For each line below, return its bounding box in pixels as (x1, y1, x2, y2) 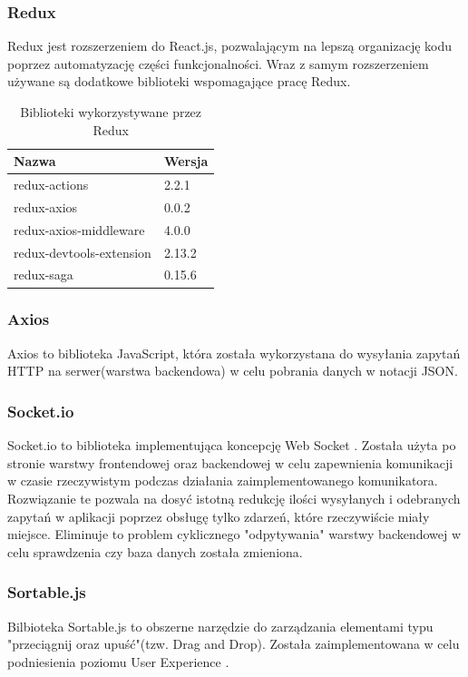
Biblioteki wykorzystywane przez (20, 103, 202, 121)
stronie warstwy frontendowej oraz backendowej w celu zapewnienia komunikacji (7, 453, 453, 472)
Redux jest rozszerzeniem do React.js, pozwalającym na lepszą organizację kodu (7, 36, 452, 55)
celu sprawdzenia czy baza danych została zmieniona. (7, 542, 303, 561)
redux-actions (14, 175, 89, 194)
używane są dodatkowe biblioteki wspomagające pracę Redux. (7, 72, 351, 91)
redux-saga (14, 265, 73, 284)
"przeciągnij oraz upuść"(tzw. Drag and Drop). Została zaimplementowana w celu (7, 634, 460, 653)
